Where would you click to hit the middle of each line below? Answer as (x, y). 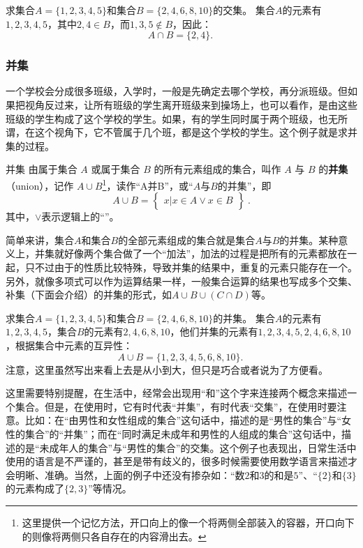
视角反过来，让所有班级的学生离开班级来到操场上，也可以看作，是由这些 (191, 105)
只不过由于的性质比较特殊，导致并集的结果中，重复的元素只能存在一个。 (191, 267)
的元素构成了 (35, 488)
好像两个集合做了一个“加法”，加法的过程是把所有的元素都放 (201, 253)
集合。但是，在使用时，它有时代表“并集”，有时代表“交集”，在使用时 (171, 406)
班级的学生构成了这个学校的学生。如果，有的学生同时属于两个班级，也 (167, 118)
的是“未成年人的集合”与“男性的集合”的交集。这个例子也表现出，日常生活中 (186, 447)
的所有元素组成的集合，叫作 (217, 169)
